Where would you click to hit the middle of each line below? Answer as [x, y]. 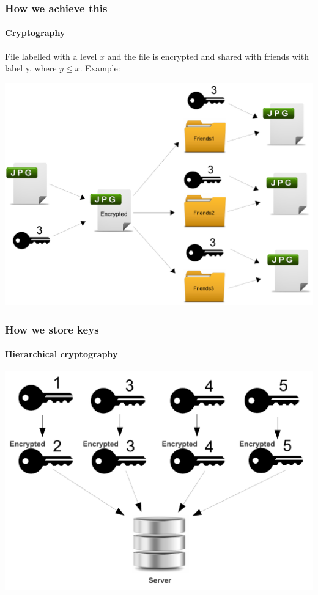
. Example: [100, 68]
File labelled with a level [51, 56]
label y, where [31, 68]
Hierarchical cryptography [61, 354]
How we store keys [52, 329]
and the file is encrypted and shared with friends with [208, 56]
